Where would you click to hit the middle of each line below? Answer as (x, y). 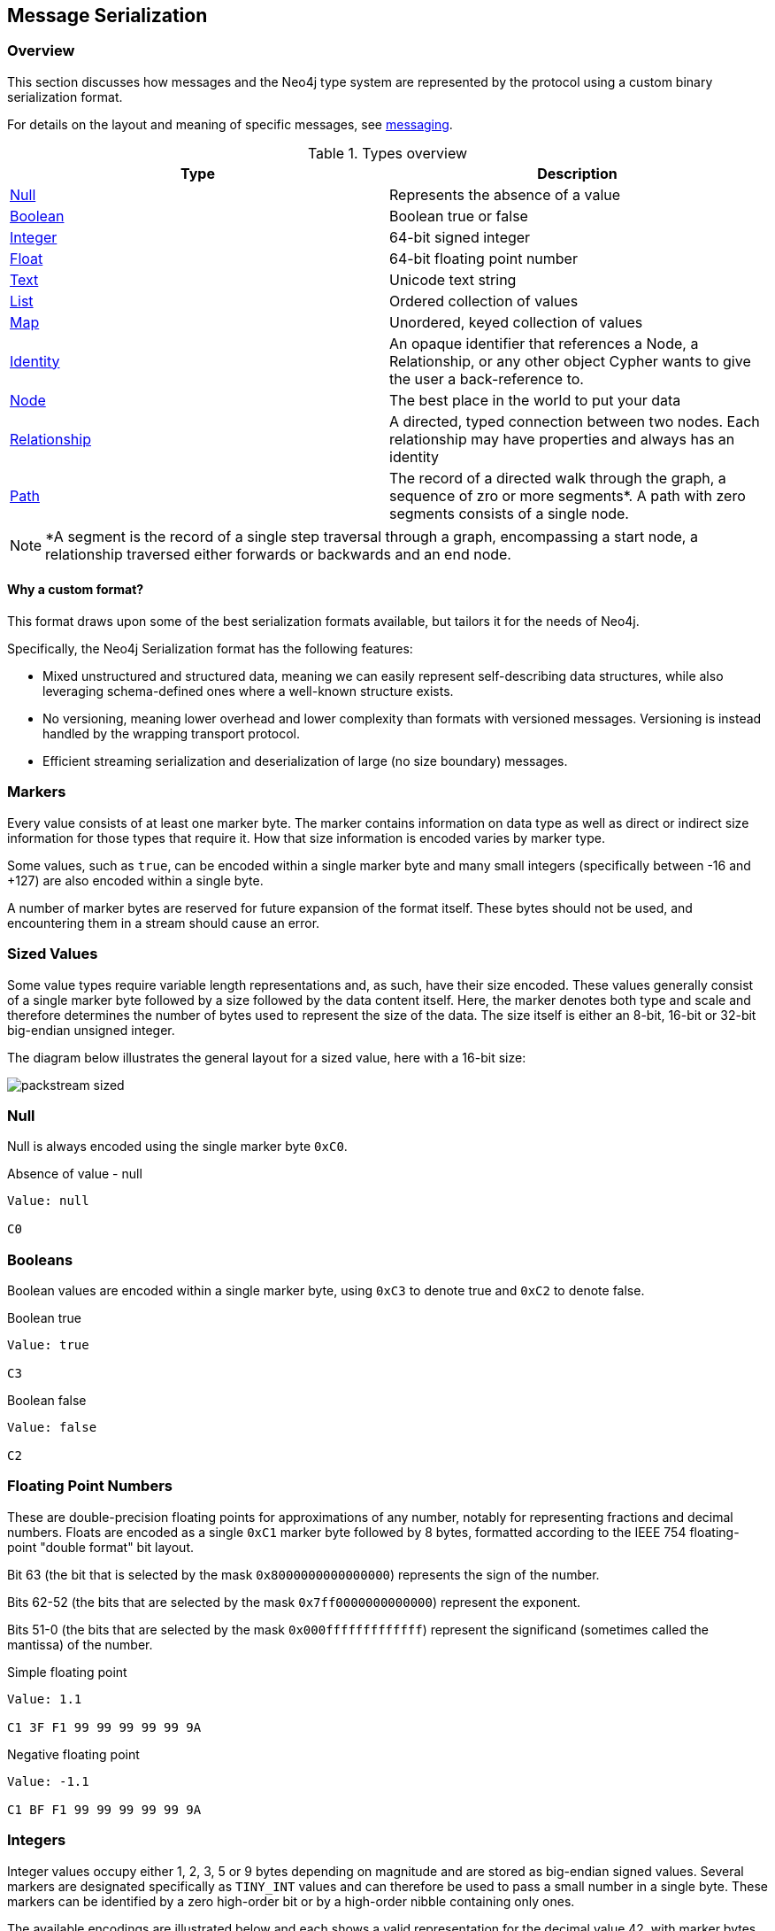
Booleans (40, 1259)
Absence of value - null (75, 1174)
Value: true (48, 1345)
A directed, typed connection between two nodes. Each (575, 421)
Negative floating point (73, 1754)
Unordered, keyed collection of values (516, 322)
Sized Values (53, 954)
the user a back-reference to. (487, 378)
